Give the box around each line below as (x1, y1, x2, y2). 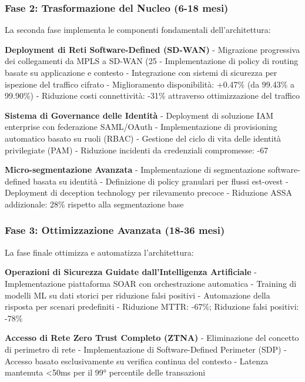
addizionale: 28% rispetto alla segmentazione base (5, 197, 184, 210)
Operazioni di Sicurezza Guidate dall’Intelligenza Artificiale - (5, 266, 257, 278)
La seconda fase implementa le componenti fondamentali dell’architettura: (5, 24, 271, 36)
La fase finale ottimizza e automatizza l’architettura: (5, 246, 194, 258)
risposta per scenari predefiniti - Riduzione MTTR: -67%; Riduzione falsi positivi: (5, 300, 299, 313)
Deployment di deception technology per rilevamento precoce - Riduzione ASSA (5, 186, 292, 199)
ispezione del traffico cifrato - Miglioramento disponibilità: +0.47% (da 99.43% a (5, 78, 295, 90)
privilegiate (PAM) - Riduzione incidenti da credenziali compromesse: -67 (5, 143, 269, 156)
